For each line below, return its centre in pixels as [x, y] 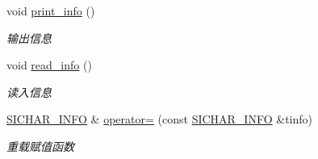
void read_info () [49, 65]
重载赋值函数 [40, 146]
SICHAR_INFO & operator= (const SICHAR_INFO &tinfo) [159, 119]
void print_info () [51, 10]
